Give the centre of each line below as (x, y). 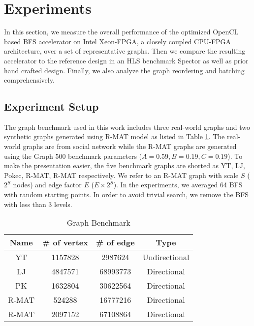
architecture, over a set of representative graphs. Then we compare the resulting (125, 51)
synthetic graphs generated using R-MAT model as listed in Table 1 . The (114, 136)
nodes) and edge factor (47, 185)
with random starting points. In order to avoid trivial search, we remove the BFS (127, 194)
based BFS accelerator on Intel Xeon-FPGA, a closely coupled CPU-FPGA (118, 41)
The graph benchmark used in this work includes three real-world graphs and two (127, 127)
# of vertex (65, 242)
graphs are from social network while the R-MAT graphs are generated (130, 146)
